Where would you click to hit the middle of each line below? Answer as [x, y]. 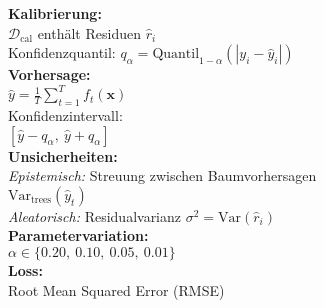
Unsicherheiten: [63, 155]
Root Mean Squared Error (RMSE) [116, 289]
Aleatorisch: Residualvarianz [95, 215]
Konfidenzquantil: [62, 52]
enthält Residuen [89, 32]
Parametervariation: [78, 235]
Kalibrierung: [55, 13]
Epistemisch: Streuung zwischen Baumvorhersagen [162, 175]
